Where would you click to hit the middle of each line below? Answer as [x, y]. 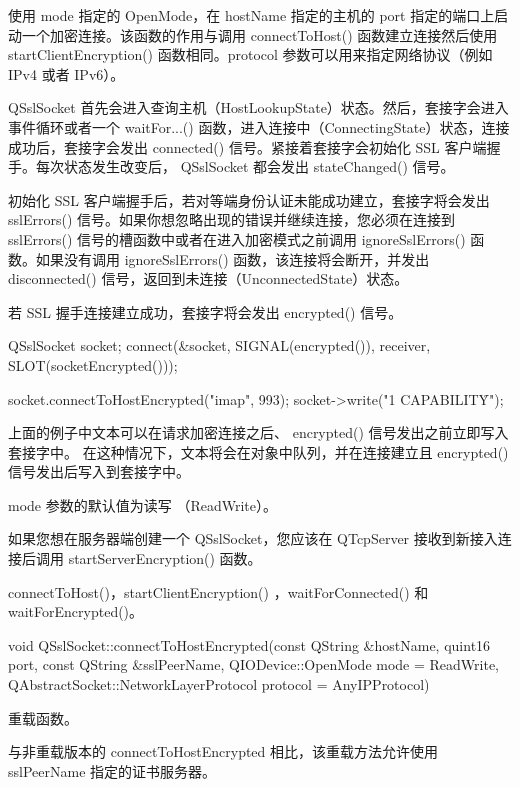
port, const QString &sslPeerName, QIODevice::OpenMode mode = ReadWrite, [253, 664]
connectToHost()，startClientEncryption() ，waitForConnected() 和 [218, 591]
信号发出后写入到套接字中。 [99, 471]
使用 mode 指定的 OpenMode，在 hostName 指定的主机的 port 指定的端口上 [251, 15]
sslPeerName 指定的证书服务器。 [112, 770]
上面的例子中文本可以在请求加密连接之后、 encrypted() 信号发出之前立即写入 [258, 432]
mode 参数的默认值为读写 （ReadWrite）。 [142, 504]
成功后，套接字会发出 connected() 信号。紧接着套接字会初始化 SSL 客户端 [247, 146]
